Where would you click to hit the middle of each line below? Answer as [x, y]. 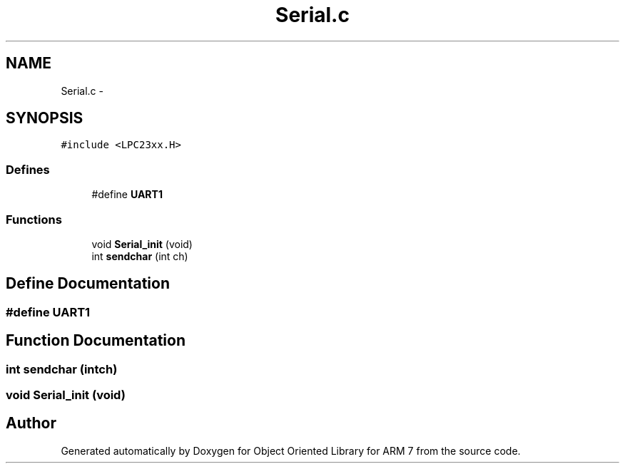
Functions [34, 219]
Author [31, 423]
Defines [28, 169]
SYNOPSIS [45, 118]
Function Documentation [96, 341]
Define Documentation [88, 284]
